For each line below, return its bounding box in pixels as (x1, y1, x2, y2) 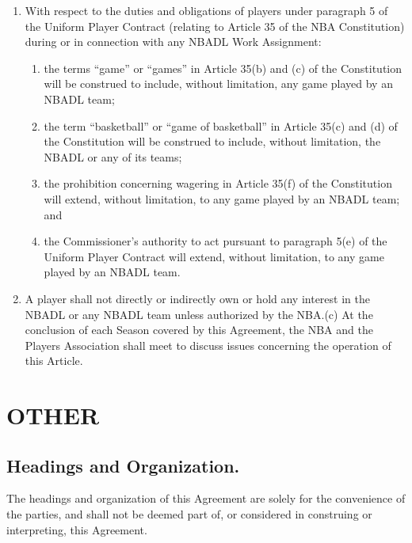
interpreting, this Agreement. (6, 521, 147, 537)
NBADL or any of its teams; (44, 148, 182, 165)
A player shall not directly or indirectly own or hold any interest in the (25, 290, 370, 306)
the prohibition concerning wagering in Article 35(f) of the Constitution (44, 175, 392, 192)
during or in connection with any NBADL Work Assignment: (25, 33, 322, 50)
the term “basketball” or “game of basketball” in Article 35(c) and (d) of (44, 117, 398, 134)
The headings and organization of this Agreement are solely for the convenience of (6, 490, 406, 507)
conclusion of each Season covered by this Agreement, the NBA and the (25, 321, 373, 338)
